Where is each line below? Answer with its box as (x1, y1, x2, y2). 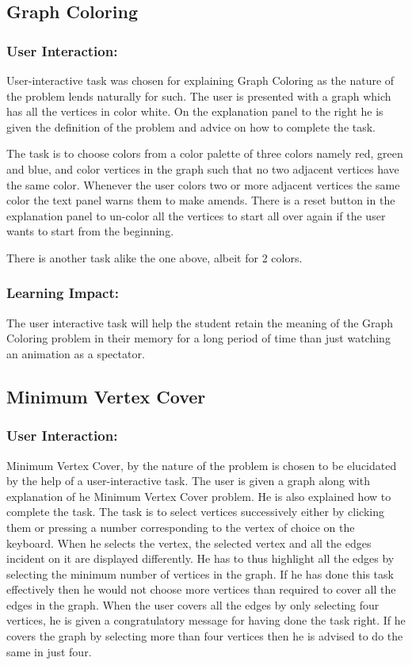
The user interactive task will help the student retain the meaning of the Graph (6, 314, 394, 331)
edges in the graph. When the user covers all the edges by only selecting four (6, 596, 380, 613)
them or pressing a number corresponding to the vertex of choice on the (6, 518, 355, 535)
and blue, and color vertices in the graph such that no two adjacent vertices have (6, 160, 399, 177)
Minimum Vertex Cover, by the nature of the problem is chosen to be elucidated (6, 457, 397, 473)
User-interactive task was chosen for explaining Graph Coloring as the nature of (6, 72, 395, 88)
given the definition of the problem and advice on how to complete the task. (6, 118, 376, 135)
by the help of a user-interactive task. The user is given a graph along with (6, 472, 370, 489)
